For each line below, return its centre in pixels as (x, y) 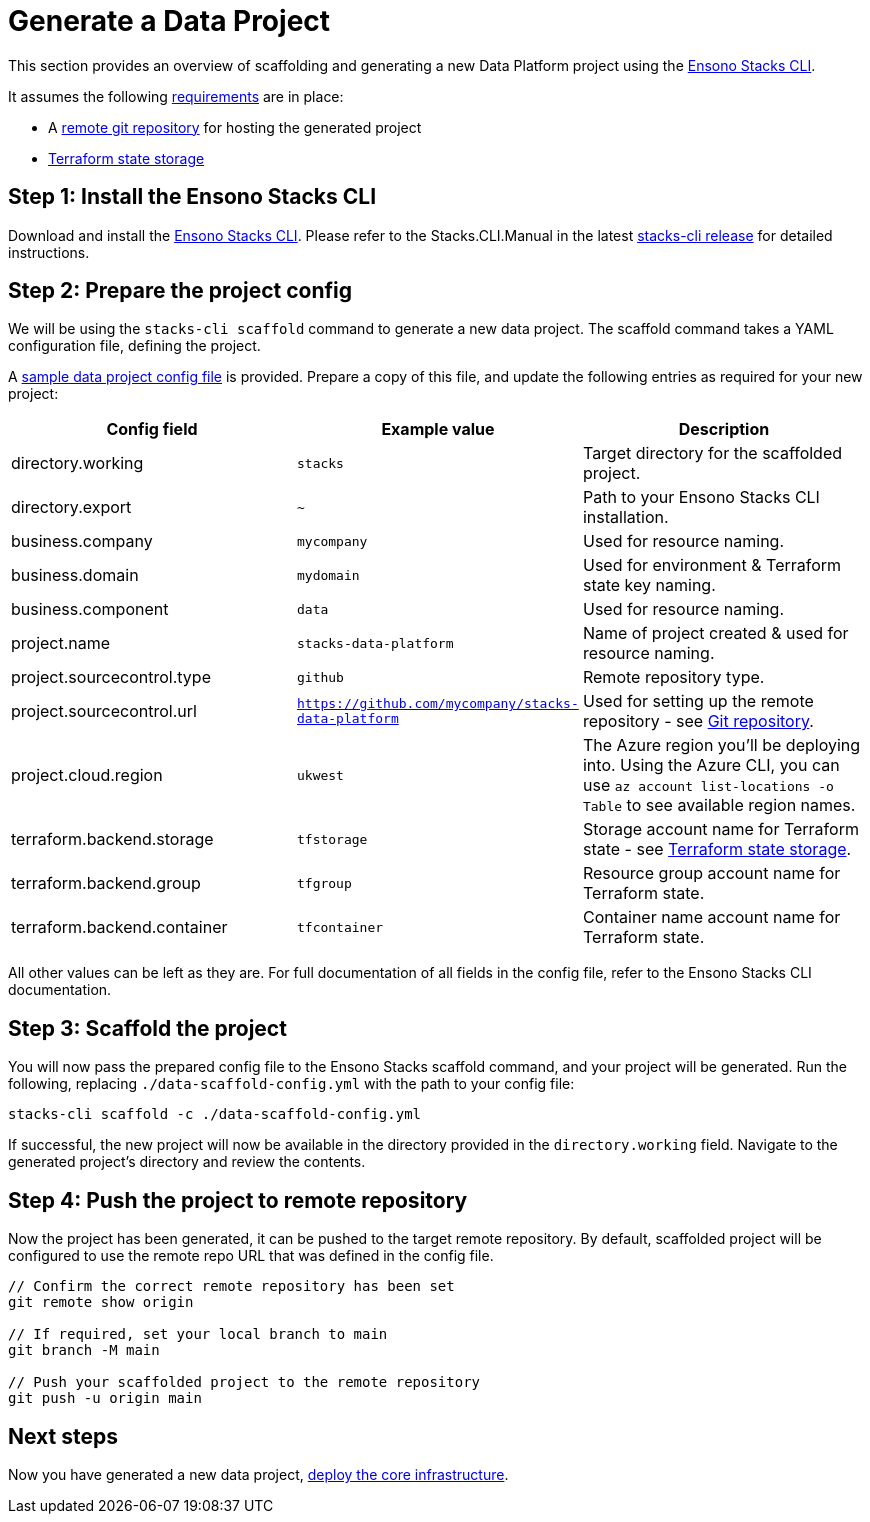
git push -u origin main (105, 1398)
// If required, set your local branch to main (198, 1334)
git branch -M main (84, 1350)
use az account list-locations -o (708, 785)
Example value (438, 429)
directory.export (71, 507)
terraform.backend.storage (112, 839)
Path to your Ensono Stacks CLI (701, 497)
